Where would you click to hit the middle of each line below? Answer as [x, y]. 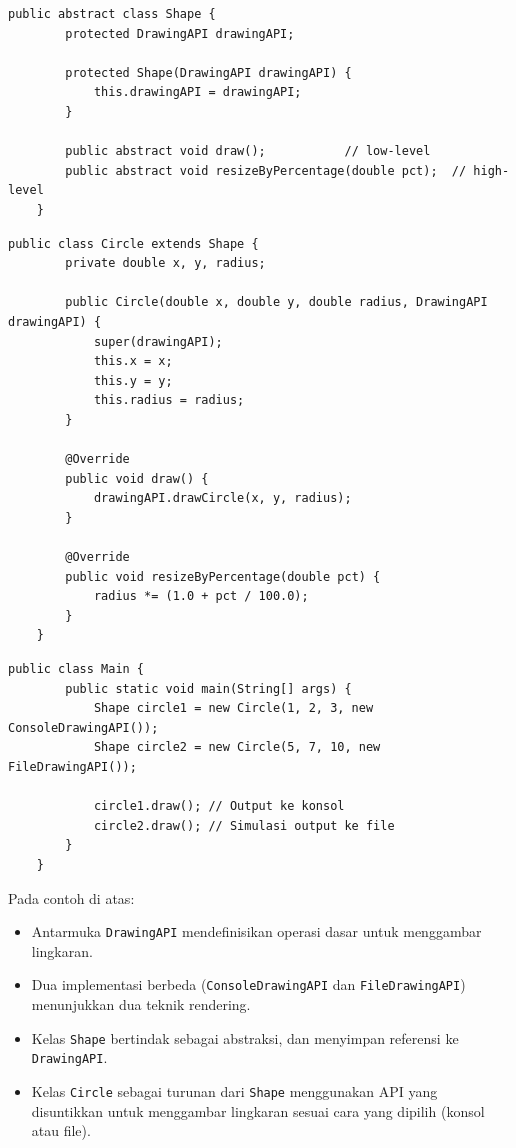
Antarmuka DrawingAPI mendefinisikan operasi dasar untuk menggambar [256, 931]
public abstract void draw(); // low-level [248, 151]
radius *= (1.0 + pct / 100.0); [201, 596]
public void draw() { [137, 478]
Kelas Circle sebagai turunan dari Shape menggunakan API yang [234, 1090]
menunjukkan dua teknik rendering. [141, 1004]
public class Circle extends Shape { [133, 243]
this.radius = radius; [169, 400]
